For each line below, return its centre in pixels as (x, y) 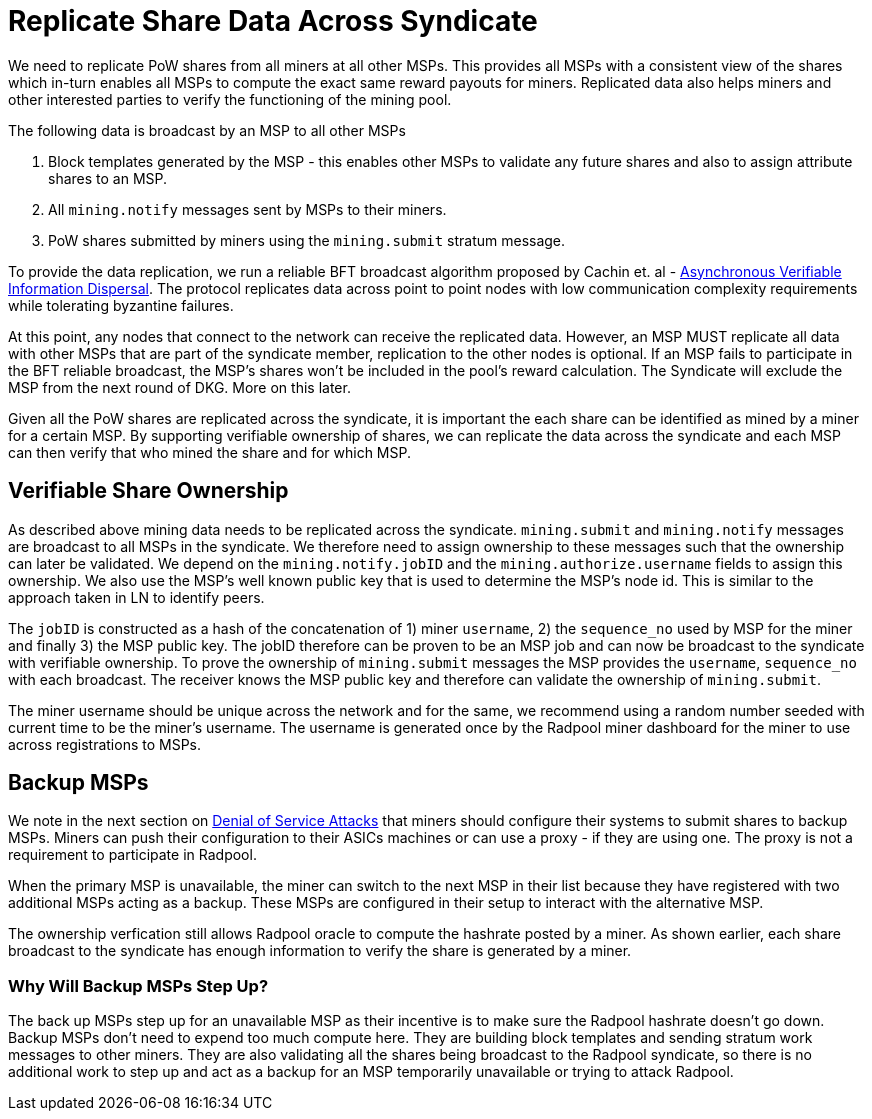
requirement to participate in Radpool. (132, 855)
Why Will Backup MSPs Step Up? (138, 985)
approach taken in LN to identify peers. (136, 597)
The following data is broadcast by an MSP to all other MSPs (207, 130)
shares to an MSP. (108, 178)
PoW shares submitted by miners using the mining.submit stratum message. (307, 240)
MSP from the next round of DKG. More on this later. (179, 387)
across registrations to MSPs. (105, 744)
